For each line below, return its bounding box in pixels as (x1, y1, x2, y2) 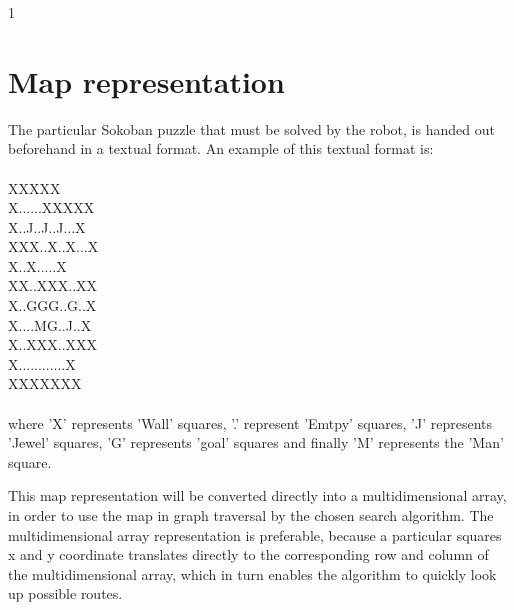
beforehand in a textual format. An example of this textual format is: (8, 138, 434, 159)
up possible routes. (8, 583, 123, 604)
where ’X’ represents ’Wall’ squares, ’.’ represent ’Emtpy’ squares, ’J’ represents (8, 412, 493, 433)
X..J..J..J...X (8, 216, 86, 237)
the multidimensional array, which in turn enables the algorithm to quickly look (8, 563, 497, 584)
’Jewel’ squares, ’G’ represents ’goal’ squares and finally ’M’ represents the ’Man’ (8, 432, 504, 453)
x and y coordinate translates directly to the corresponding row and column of (8, 544, 489, 565)
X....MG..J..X (8, 314, 92, 335)
